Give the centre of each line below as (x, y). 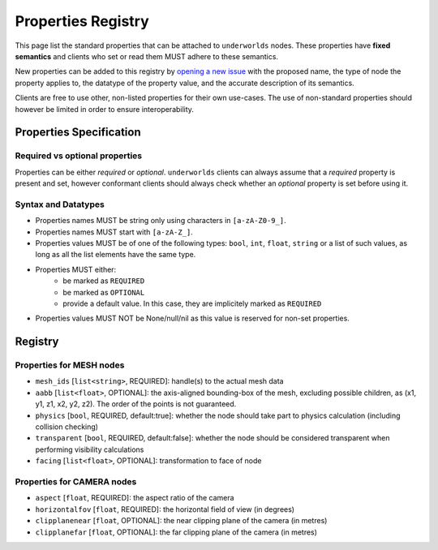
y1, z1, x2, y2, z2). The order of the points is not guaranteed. (136, 404)
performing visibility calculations (90, 449)
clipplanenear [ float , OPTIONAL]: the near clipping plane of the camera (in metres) (181, 521)
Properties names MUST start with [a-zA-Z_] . (114, 232)
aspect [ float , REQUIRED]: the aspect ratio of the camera (135, 498)
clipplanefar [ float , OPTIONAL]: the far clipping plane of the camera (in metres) (176, 532)
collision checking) (67, 427)
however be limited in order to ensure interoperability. (105, 109)
